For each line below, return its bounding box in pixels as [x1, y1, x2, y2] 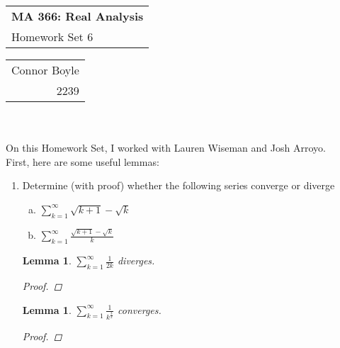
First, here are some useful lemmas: [6, 154, 159, 169]
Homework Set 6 [11, 28, 93, 45]
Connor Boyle [11, 62, 79, 78]
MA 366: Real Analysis [11, 8, 144, 24]
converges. [118, 302, 161, 317]
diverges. [117, 253, 155, 268]
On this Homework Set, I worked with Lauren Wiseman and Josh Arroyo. [6, 140, 326, 155]
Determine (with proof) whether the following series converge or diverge [22, 178, 335, 193]
